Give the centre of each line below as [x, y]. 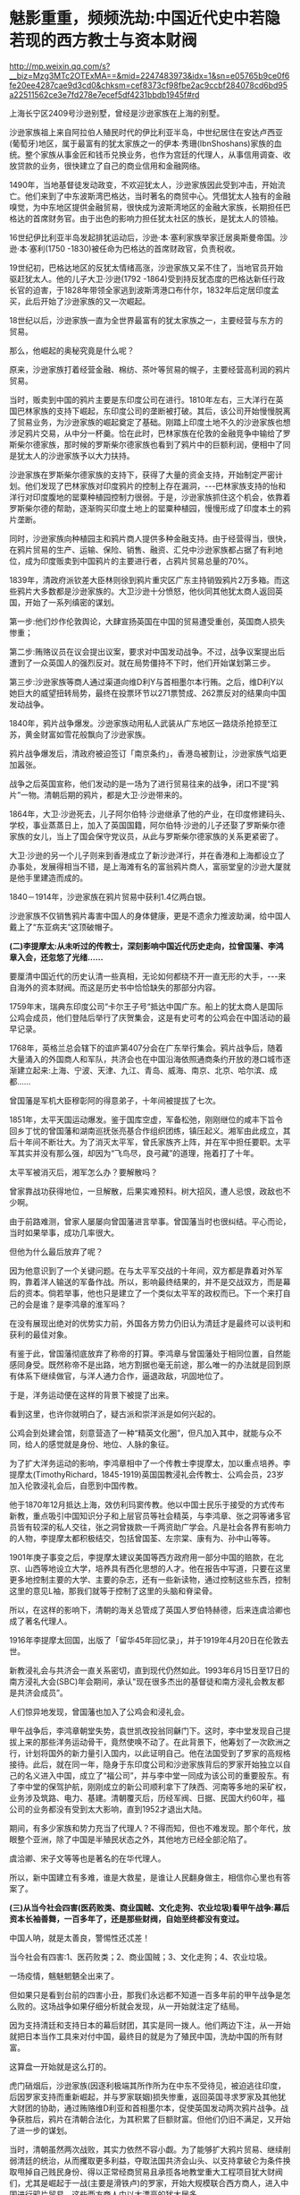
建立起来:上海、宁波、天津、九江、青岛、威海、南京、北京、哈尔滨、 [143, 1070]
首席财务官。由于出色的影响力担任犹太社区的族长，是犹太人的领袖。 [158, 218]
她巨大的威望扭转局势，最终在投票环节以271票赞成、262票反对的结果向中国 [148, 693]
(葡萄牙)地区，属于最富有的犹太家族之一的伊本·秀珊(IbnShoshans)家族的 [142, 143]
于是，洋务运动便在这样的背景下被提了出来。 [92, 1394]
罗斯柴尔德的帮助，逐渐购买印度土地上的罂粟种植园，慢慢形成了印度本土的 [146, 508]
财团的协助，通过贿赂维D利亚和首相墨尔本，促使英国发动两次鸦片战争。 [149, 2108]
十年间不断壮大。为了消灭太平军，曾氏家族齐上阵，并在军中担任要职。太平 [154, 1142]
